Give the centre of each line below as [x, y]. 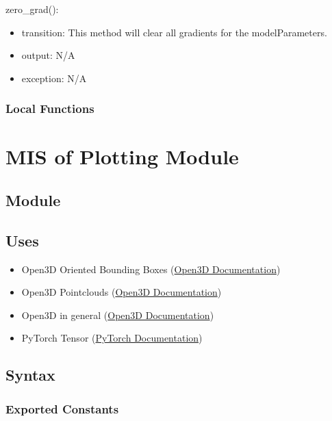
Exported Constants [62, 408]
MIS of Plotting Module [122, 156]
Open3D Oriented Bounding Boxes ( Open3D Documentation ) [151, 269]
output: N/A [48, 55]
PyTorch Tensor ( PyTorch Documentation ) [112, 338]
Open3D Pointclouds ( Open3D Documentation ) [122, 292]
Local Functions [50, 109]
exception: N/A [54, 78]
